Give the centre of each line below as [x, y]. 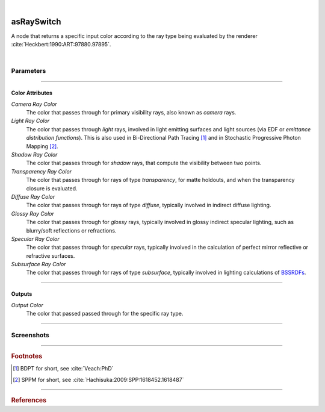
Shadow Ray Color [34, 154]
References [29, 401]
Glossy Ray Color [32, 213]
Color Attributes [32, 93]
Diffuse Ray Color [33, 196]
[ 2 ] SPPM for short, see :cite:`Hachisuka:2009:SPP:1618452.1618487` [98, 379]
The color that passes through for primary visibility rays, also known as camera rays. [131, 113]
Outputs [22, 294]
